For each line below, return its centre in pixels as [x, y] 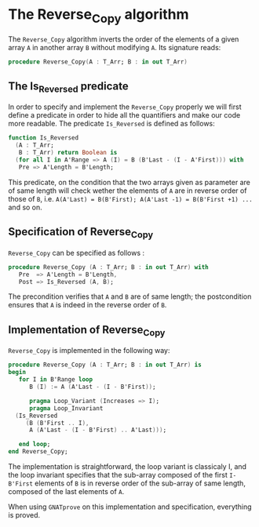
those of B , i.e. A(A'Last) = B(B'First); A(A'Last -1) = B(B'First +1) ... [130, 198]
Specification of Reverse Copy [81, 233]
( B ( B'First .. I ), [57, 423]
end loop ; [35, 445]
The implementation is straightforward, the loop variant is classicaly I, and [128, 467]
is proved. [24, 515]
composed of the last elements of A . [66, 492]
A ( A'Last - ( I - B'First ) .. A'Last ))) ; [98, 430]
